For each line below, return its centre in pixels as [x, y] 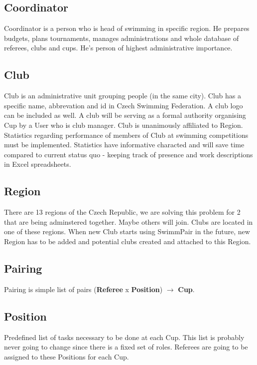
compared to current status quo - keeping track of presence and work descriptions [128, 154]
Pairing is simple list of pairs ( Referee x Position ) [83, 289]
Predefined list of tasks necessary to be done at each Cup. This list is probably [124, 337]
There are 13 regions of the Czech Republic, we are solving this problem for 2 [122, 212]
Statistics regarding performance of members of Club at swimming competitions [126, 135]
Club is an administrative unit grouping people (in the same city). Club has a [123, 96]
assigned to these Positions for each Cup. [66, 356]
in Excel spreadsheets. [38, 164]
